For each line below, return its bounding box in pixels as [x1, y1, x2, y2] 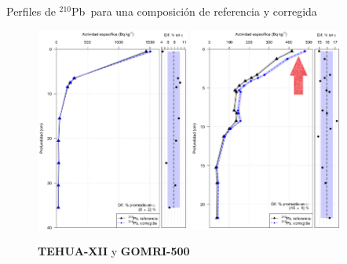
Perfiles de [6, 3, 56, 19]
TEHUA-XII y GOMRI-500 [38, 243, 190, 259]
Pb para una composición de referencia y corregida [71, 3, 317, 19]
